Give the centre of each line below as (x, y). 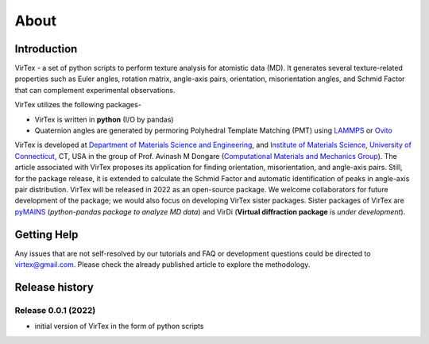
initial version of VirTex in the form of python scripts (119, 327)
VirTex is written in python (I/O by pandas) (104, 119)
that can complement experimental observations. (95, 90)
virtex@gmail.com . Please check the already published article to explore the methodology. (162, 265)
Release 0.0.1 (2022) (55, 310)
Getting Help (46, 234)
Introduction (46, 49)
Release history (54, 287)
